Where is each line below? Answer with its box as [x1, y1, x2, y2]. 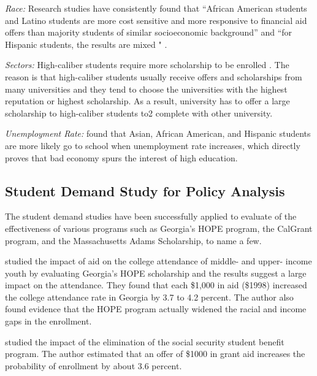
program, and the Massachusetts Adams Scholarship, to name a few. [5, 234, 262, 247]
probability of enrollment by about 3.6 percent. [5, 359, 182, 372]
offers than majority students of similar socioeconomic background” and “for [5, 26, 292, 39]
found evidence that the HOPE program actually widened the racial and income [5, 302, 307, 315]
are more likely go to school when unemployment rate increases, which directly [5, 139, 300, 152]
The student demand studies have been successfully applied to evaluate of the [5, 210, 297, 223]
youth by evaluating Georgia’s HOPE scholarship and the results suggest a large [5, 266, 307, 279]
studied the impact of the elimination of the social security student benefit [5, 335, 285, 348]
